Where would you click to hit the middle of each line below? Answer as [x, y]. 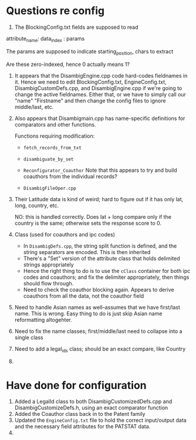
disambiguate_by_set [48, 159]
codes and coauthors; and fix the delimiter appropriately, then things [106, 277]
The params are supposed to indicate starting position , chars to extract [90, 52]
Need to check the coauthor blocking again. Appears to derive [99, 289]
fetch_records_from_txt [53, 148]
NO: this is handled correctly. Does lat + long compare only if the [93, 216]
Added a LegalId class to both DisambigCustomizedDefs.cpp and [93, 402]
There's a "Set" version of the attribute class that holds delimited [102, 258]
